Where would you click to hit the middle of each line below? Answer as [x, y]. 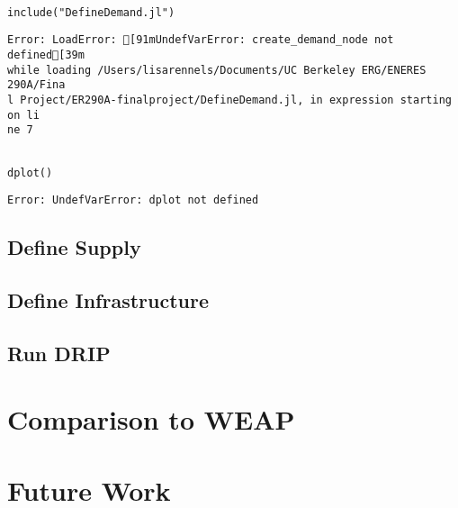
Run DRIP [59, 353]
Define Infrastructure [108, 300]
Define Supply [74, 247]
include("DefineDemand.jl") [91, 12]
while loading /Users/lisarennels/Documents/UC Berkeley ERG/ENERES [217, 70]
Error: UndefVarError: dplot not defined [133, 200]
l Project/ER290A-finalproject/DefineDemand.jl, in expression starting [229, 100]
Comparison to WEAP [151, 419]
